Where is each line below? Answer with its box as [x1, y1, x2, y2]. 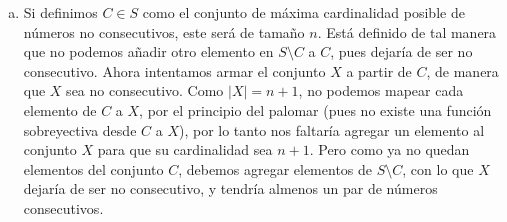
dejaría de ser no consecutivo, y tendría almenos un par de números [23, 178, 438, 199]
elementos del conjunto [23, 158, 164, 179]
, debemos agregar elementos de [178, 158, 373, 179]
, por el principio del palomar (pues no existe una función [139, 99, 492, 120]
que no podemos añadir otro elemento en [23, 41, 274, 62]
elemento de [23, 99, 97, 120]
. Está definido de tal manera [317, 21, 497, 42]
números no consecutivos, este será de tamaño [23, 21, 305, 42]
